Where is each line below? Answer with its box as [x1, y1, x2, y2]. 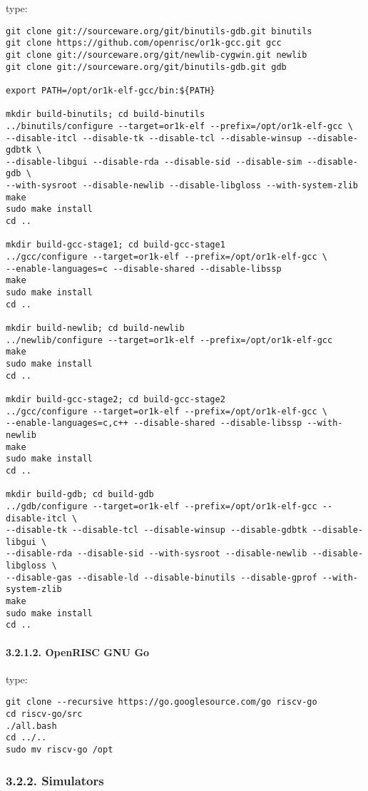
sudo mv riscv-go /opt [6, 745, 113, 755]
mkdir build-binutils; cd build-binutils [6, 109, 205, 120]
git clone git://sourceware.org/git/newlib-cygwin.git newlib [6, 49, 307, 60]
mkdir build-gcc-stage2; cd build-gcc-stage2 [6, 394, 225, 404]
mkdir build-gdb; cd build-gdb [6, 489, 154, 500]
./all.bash [6, 720, 57, 731]
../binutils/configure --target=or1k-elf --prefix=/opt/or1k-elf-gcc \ [6, 121, 353, 131]
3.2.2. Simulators [6, 771, 104, 789]
